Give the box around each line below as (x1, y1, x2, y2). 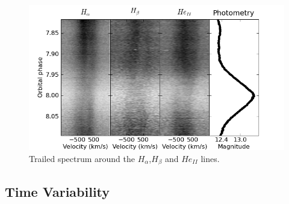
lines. (200, 152, 220, 164)
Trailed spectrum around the (29, 152, 135, 164)
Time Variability (5, 182, 110, 200)
